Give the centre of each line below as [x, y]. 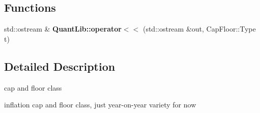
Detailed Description [60, 66]
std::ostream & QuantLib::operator [63, 29]
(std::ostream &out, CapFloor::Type [199, 29]
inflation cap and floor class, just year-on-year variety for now [100, 105]
